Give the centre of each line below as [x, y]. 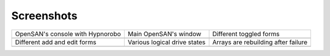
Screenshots [44, 16]
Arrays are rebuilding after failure [260, 42]
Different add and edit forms [56, 42]
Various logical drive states [167, 42]
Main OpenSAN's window [164, 34]
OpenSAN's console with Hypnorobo [68, 34]
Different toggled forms [246, 34]
